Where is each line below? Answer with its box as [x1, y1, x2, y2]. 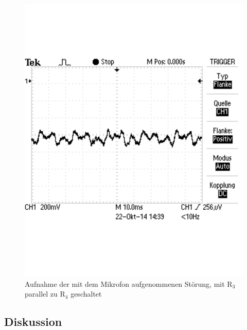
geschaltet [70, 288, 102, 299]
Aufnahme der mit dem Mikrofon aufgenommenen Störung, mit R [25, 278, 233, 289]
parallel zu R [25, 288, 65, 299]
